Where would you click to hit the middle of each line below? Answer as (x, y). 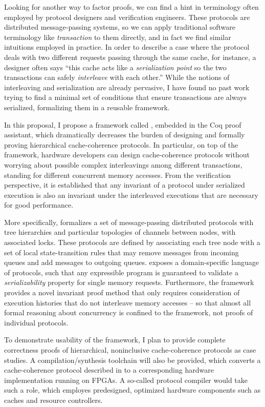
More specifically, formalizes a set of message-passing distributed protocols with (129, 222)
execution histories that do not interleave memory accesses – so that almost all (128, 302)
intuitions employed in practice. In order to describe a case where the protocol (127, 47)
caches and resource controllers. (53, 400)
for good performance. (39, 205)
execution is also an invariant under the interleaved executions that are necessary (131, 195)
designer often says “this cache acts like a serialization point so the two (115, 67)
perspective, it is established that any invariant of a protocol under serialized (125, 185)
